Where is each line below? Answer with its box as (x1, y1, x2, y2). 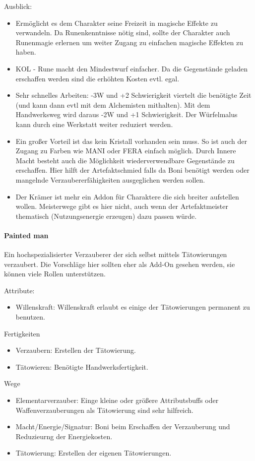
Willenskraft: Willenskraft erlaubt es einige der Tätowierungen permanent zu (15, 302, 250, 312)
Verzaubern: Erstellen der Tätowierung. (15, 345, 136, 355)
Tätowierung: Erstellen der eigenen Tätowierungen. (15, 448, 172, 458)
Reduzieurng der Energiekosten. (15, 431, 113, 441)
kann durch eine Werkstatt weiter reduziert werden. (15, 119, 173, 129)
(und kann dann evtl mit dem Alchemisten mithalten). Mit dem (15, 99, 210, 110)
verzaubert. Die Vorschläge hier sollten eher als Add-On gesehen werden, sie (4, 259, 235, 269)
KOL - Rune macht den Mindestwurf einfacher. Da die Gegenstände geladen (15, 63, 248, 73)
